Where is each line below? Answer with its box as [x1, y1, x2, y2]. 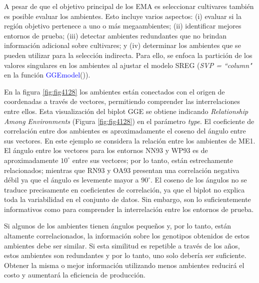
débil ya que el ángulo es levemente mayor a [4, 174, 139, 185]
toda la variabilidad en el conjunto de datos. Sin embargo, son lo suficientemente [4, 194, 251, 204]
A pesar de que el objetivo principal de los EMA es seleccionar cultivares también [4, 1, 254, 11]
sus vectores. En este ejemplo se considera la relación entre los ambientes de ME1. [4, 135, 255, 145]
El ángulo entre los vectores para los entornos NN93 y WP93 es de [4, 145, 208, 155]
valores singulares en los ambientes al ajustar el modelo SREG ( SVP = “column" [4, 59, 252, 70]
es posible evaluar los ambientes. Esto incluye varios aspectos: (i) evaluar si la [4, 10, 242, 21]
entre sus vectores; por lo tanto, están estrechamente [72, 154, 233, 165]
